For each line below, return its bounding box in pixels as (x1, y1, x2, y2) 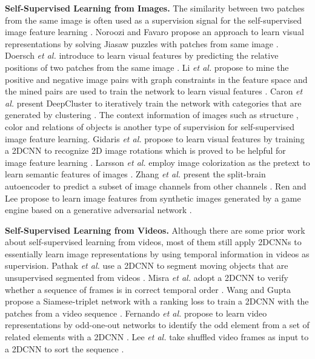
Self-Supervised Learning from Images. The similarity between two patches (5, 2, 305, 14)
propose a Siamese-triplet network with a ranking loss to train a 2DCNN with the (5, 295, 309, 308)
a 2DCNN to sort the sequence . (5, 342, 124, 355)
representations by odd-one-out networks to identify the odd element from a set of (5, 318, 310, 331)
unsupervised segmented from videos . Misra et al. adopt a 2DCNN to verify (5, 271, 288, 284)
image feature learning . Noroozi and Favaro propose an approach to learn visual (5, 25, 304, 38)
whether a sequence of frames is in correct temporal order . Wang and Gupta (5, 283, 291, 295)
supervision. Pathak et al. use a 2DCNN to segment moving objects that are (5, 259, 288, 272)
